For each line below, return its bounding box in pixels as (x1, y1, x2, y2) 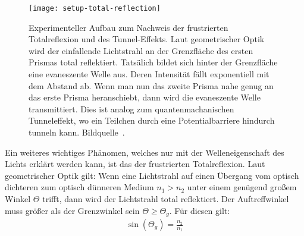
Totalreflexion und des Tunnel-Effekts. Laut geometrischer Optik (29, 33, 265, 45)
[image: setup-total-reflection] (29, 4, 161, 12)
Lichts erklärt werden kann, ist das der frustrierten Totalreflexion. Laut (5, 158, 265, 170)
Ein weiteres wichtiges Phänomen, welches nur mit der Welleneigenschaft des (5, 146, 284, 158)
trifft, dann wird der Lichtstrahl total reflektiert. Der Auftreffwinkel (42, 192, 289, 204)
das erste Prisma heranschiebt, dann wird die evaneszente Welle (29, 91, 261, 103)
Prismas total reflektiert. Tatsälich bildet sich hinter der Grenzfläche (29, 56, 278, 68)
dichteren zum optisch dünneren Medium (5, 181, 154, 193)
